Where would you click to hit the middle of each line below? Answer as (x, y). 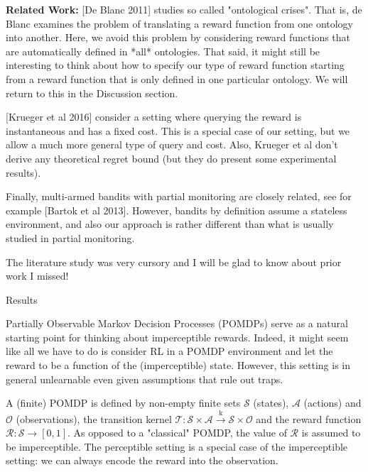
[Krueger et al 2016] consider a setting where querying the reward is (154, 117)
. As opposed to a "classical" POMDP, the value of (177, 433)
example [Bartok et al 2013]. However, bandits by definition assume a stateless (177, 210)
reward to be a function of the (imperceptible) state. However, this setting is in (178, 365)
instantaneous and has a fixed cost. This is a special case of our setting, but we (178, 130)
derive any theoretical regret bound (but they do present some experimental (171, 158)
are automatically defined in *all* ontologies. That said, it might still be (163, 51)
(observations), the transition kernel (94, 418)
